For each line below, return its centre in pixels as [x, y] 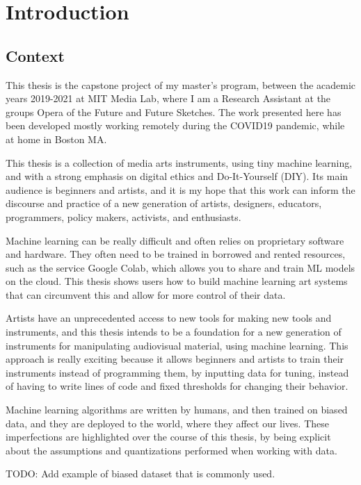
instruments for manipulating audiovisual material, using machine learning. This [177, 345]
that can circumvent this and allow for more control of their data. [146, 294]
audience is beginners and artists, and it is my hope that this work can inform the [180, 189]
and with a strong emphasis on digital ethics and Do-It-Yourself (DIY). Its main [177, 176]
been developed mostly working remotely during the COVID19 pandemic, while [175, 125]
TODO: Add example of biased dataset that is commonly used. [141, 474]
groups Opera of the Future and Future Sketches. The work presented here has [174, 112]
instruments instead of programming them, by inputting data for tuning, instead [177, 372]
